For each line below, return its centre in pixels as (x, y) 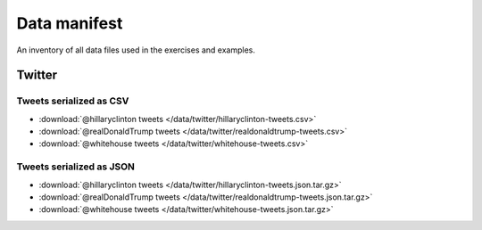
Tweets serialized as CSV (73, 101)
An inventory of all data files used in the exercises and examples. (136, 50)
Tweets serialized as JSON (76, 167)
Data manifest (70, 23)
